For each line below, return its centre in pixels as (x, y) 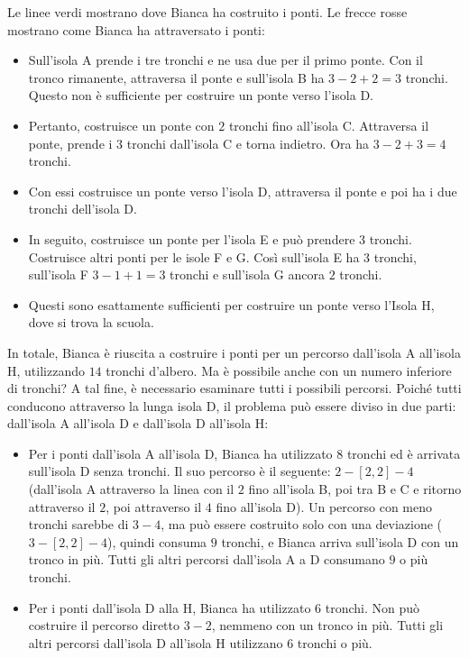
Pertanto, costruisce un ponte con (121, 125)
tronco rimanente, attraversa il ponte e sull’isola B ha (176, 77)
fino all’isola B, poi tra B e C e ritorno (355, 489)
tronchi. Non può (372, 607)
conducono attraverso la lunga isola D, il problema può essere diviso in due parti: (232, 405)
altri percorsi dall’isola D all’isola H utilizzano (156, 642)
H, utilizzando (46, 370)
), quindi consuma (157, 541)
